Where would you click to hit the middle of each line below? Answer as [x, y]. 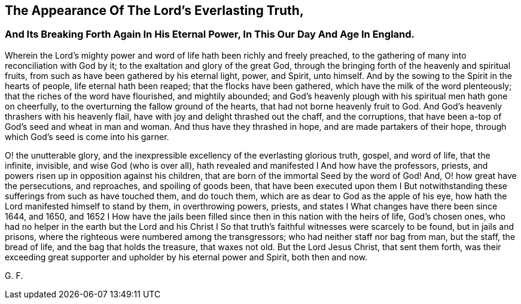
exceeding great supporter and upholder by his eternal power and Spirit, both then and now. [186, 257]
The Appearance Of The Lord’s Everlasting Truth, [154, 10]
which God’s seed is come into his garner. [87, 136]
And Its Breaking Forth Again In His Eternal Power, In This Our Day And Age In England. [210, 34]
